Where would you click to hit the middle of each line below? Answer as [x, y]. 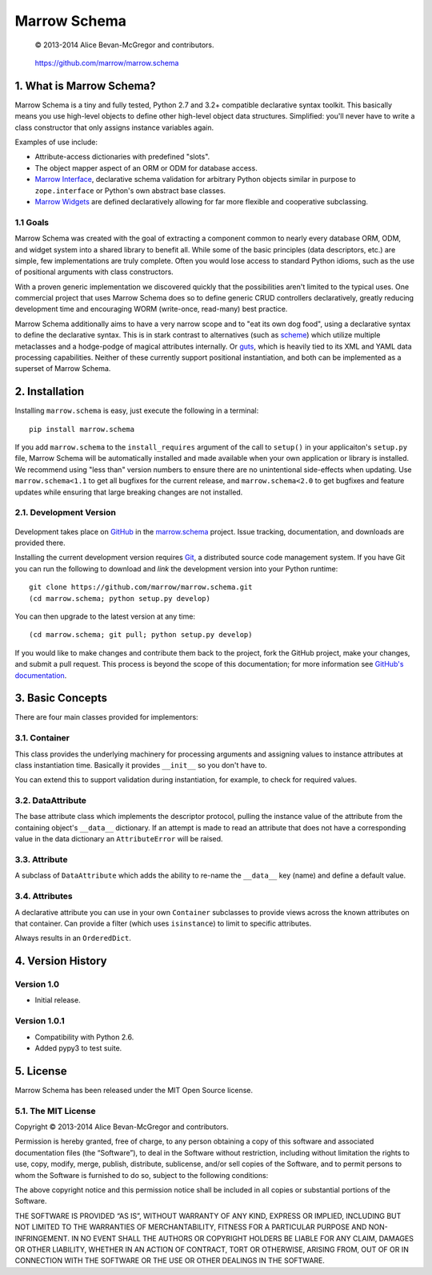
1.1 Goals [32, 222]
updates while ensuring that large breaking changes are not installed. [129, 492]
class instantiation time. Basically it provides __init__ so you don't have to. [141, 765]
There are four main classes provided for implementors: [107, 717]
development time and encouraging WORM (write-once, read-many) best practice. [151, 309]
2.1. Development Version [65, 513]
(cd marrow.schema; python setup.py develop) [120, 598]
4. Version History [61, 961]
